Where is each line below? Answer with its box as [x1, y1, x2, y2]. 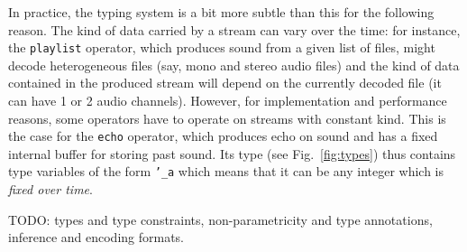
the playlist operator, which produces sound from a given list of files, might [8, 38, 435, 57]
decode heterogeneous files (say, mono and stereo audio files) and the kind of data [8, 55, 460, 74]
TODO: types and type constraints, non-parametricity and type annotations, [8, 210, 433, 229]
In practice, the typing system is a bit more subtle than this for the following [8, 3, 435, 21]
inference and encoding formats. [8, 228, 185, 247]
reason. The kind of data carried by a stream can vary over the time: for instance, [8, 20, 461, 39]
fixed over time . [8, 180, 93, 199]
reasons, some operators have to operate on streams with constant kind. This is [8, 108, 446, 127]
